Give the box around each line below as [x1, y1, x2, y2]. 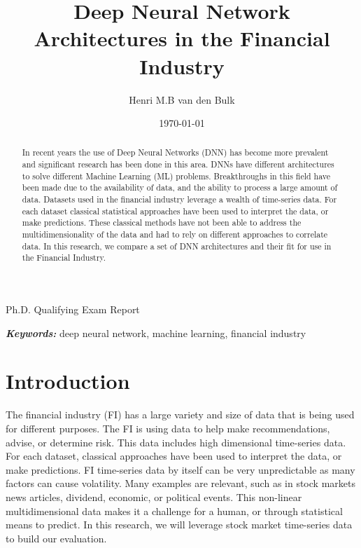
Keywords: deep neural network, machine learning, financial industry [6, 325, 306, 340]
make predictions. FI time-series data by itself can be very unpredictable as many [6, 462, 355, 477]
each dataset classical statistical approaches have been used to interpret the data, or [22, 205, 329, 217]
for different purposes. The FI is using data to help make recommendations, [6, 420, 330, 435]
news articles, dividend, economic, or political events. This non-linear [6, 489, 302, 504]
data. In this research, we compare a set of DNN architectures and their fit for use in [22, 240, 332, 252]
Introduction [6, 367, 130, 395]
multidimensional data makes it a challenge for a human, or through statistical [6, 503, 343, 518]
